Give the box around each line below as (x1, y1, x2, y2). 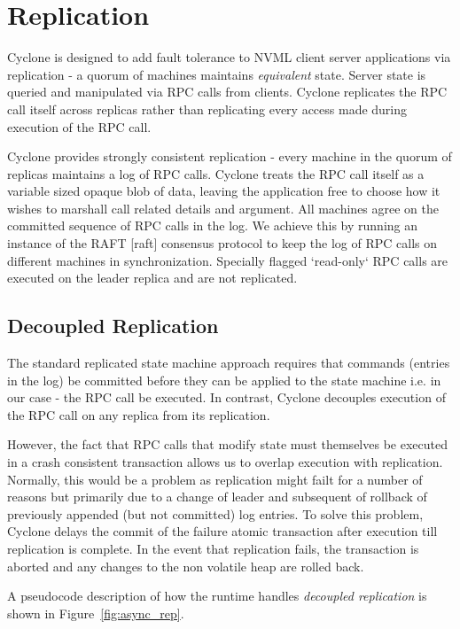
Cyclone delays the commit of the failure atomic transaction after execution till (7, 522, 438, 540)
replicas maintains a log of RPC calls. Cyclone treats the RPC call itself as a (7, 164, 425, 182)
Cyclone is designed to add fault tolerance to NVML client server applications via (7, 48, 451, 66)
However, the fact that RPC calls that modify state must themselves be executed (7, 435, 448, 454)
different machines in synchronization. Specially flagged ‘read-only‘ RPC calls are (7, 251, 448, 269)
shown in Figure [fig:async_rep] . (7, 603, 184, 622)
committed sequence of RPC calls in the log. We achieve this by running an (7, 216, 418, 235)
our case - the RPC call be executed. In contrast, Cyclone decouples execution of (7, 388, 446, 407)
